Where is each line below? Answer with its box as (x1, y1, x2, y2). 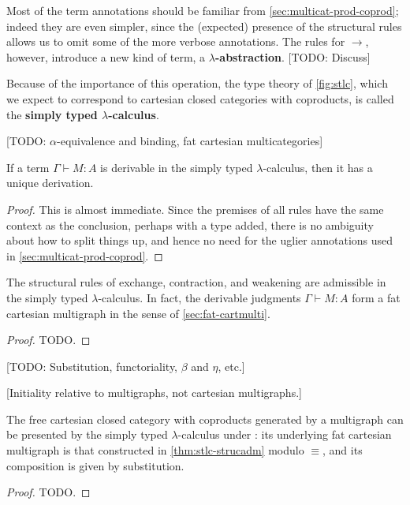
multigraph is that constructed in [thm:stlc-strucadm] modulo (6, 442, 304, 458)
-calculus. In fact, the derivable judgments (98, 289, 301, 305)
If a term (6, 159, 50, 175)
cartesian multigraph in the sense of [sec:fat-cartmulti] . (6, 305, 270, 321)
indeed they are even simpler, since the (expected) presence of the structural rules (6, 17, 402, 34)
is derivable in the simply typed (100, 159, 253, 175)
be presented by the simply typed (6, 426, 168, 443)
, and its (322, 442, 363, 458)
